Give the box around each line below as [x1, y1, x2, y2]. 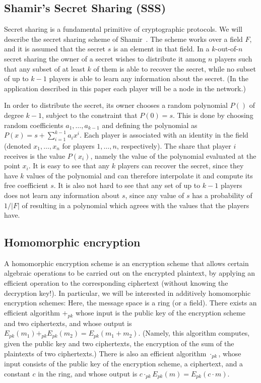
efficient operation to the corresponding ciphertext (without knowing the [4, 278, 228, 288]
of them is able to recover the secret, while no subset [93, 63, 256, 74]
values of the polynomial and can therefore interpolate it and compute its [26, 170, 253, 180]
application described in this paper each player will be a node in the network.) [4, 83, 246, 93]
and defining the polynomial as [102, 119, 198, 130]
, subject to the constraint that [42, 109, 138, 120]
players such [215, 53, 252, 63]
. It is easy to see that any [28, 160, 110, 171]
